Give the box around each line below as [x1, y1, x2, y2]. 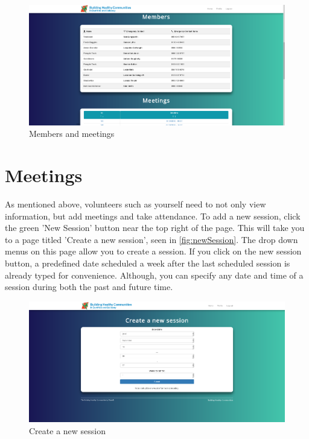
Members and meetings [29, 127, 115, 140]
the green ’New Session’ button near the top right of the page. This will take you [5, 221, 305, 234]
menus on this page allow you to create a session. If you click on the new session [5, 245, 302, 257]
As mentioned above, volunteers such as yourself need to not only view [5, 198, 266, 210]
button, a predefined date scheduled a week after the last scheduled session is [5, 257, 290, 270]
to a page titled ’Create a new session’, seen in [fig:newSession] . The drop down [5, 233, 298, 245]
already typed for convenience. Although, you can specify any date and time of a [5, 268, 304, 281]
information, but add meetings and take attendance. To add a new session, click [5, 209, 301, 222]
